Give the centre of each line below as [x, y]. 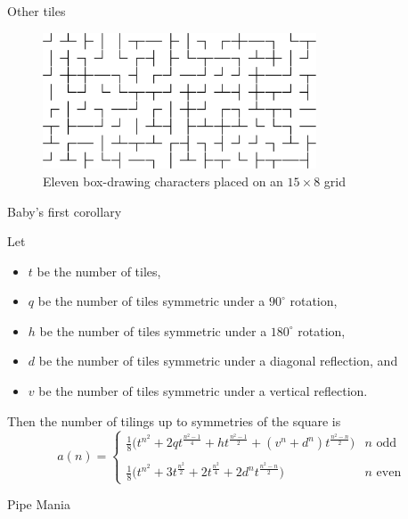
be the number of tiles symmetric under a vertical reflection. [203, 391]
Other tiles [37, 11]
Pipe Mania [39, 504]
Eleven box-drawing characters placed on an [163, 181]
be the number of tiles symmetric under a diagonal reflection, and [218, 361]
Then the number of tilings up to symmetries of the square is [174, 420]
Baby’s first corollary [65, 211]
